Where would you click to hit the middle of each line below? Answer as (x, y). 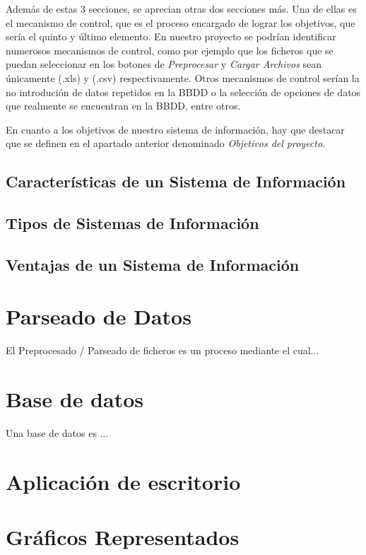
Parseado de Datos (99, 316)
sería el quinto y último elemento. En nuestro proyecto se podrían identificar (171, 36)
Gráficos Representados (123, 537)
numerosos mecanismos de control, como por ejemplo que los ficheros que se (170, 50)
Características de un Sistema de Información (176, 181)
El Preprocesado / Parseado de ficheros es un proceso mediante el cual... (163, 350)
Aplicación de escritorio (123, 481)
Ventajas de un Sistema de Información (153, 264)
